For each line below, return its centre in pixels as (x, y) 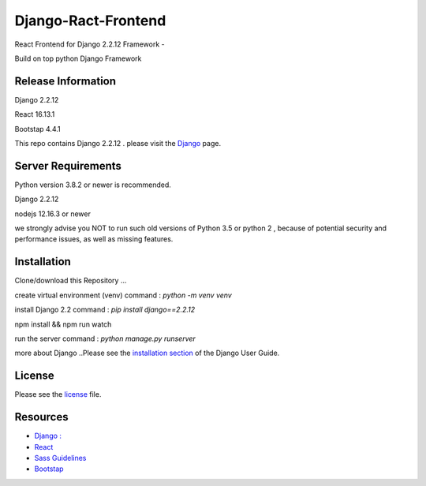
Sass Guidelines (60, 458)
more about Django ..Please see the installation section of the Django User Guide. (147, 353)
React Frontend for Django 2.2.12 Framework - (90, 44)
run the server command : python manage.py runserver (105, 338)
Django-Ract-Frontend (90, 21)
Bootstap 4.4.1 (37, 129)
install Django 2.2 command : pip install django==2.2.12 (105, 310)
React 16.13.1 (35, 114)
